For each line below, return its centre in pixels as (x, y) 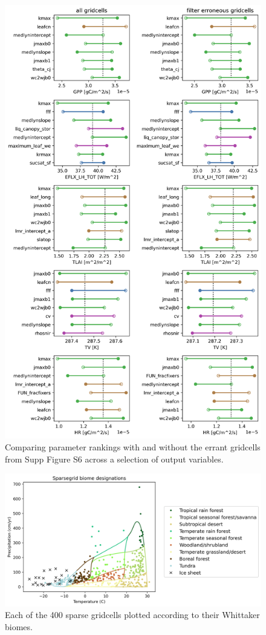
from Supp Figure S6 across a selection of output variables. (114, 459)
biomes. (19, 626)
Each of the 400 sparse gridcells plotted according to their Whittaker (132, 615)
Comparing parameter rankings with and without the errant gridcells (133, 447)
